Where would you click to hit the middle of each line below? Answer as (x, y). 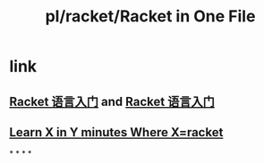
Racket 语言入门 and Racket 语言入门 (112, 101)
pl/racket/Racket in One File (150, 16)
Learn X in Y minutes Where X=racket (116, 132)
